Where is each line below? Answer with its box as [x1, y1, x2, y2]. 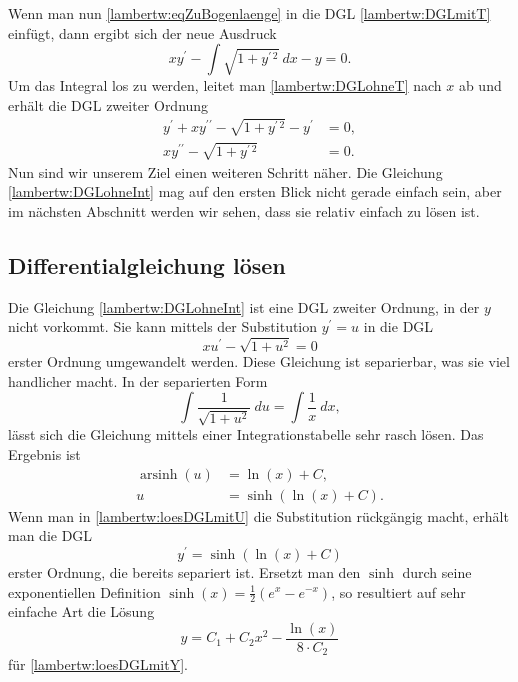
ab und [458, 75, 502, 96]
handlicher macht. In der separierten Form [8, 370, 268, 391]
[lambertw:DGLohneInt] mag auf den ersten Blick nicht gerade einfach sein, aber [8, 181, 502, 202]
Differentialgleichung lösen [8, 249, 286, 280]
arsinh [140, 467, 178, 482]
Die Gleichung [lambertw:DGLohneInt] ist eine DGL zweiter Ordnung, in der [8, 296, 480, 317]
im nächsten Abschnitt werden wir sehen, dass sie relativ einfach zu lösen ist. [8, 200, 480, 221]
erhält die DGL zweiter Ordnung [8, 94, 209, 115]
